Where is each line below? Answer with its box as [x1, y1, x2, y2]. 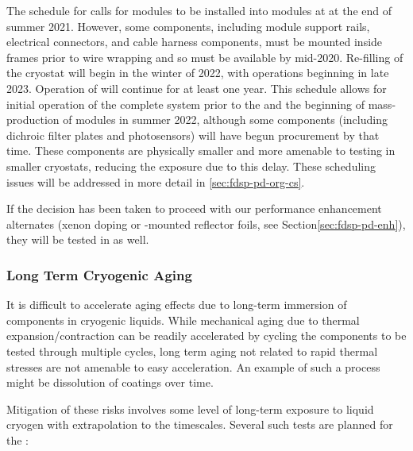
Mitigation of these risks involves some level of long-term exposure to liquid [6, 400, 374, 417]
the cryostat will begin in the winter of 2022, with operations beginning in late [6, 64, 389, 81]
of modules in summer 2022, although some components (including [63, 111, 388, 128]
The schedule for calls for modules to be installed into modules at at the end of [6, 2, 392, 18]
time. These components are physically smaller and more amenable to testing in [6, 142, 396, 159]
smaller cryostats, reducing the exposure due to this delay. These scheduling [6, 157, 376, 174]
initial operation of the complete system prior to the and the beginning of [6, 95, 365, 112]
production [6, 111, 60, 128]
